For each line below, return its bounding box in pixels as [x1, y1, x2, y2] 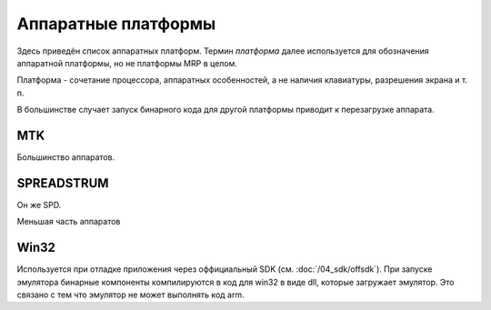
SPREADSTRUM [16, 175, 109, 191]
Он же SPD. [16, 199, 62, 210]
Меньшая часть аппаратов [16, 216, 121, 227]
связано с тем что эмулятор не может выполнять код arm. [16, 289, 245, 300]
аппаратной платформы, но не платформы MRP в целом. [16, 57, 238, 68]
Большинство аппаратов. [16, 152, 115, 163]
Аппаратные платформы [16, 14, 216, 34]
